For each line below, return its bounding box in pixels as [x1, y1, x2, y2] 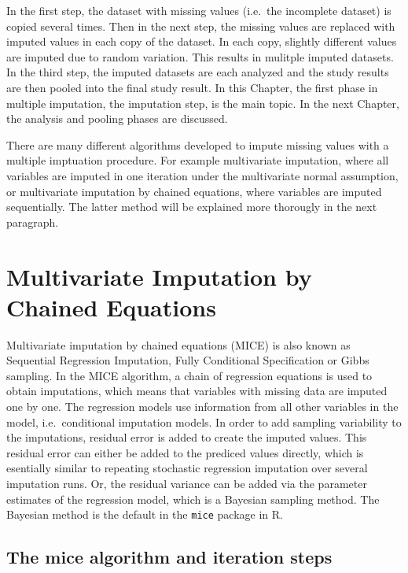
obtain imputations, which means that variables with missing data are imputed [6, 383, 388, 399]
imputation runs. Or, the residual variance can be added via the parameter [6, 475, 367, 491]
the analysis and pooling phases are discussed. [6, 110, 228, 127]
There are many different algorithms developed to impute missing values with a [6, 136, 389, 153]
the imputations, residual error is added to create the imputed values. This [6, 429, 367, 445]
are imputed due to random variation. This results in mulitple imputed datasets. [6, 48, 394, 65]
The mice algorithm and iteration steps [6, 545, 333, 569]
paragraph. [6, 213, 59, 230]
